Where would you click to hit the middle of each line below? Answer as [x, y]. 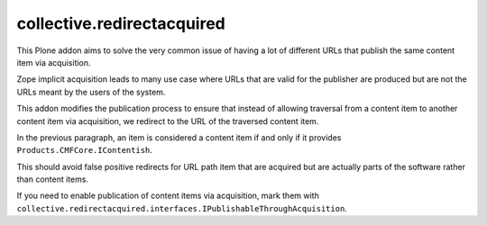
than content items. [53, 179]
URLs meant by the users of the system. [91, 92]
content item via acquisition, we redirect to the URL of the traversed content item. [168, 121]
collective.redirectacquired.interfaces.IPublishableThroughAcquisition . [182, 208]
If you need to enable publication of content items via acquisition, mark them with [168, 196]
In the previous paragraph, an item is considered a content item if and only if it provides [179, 137]
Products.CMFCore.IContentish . [85, 150]
